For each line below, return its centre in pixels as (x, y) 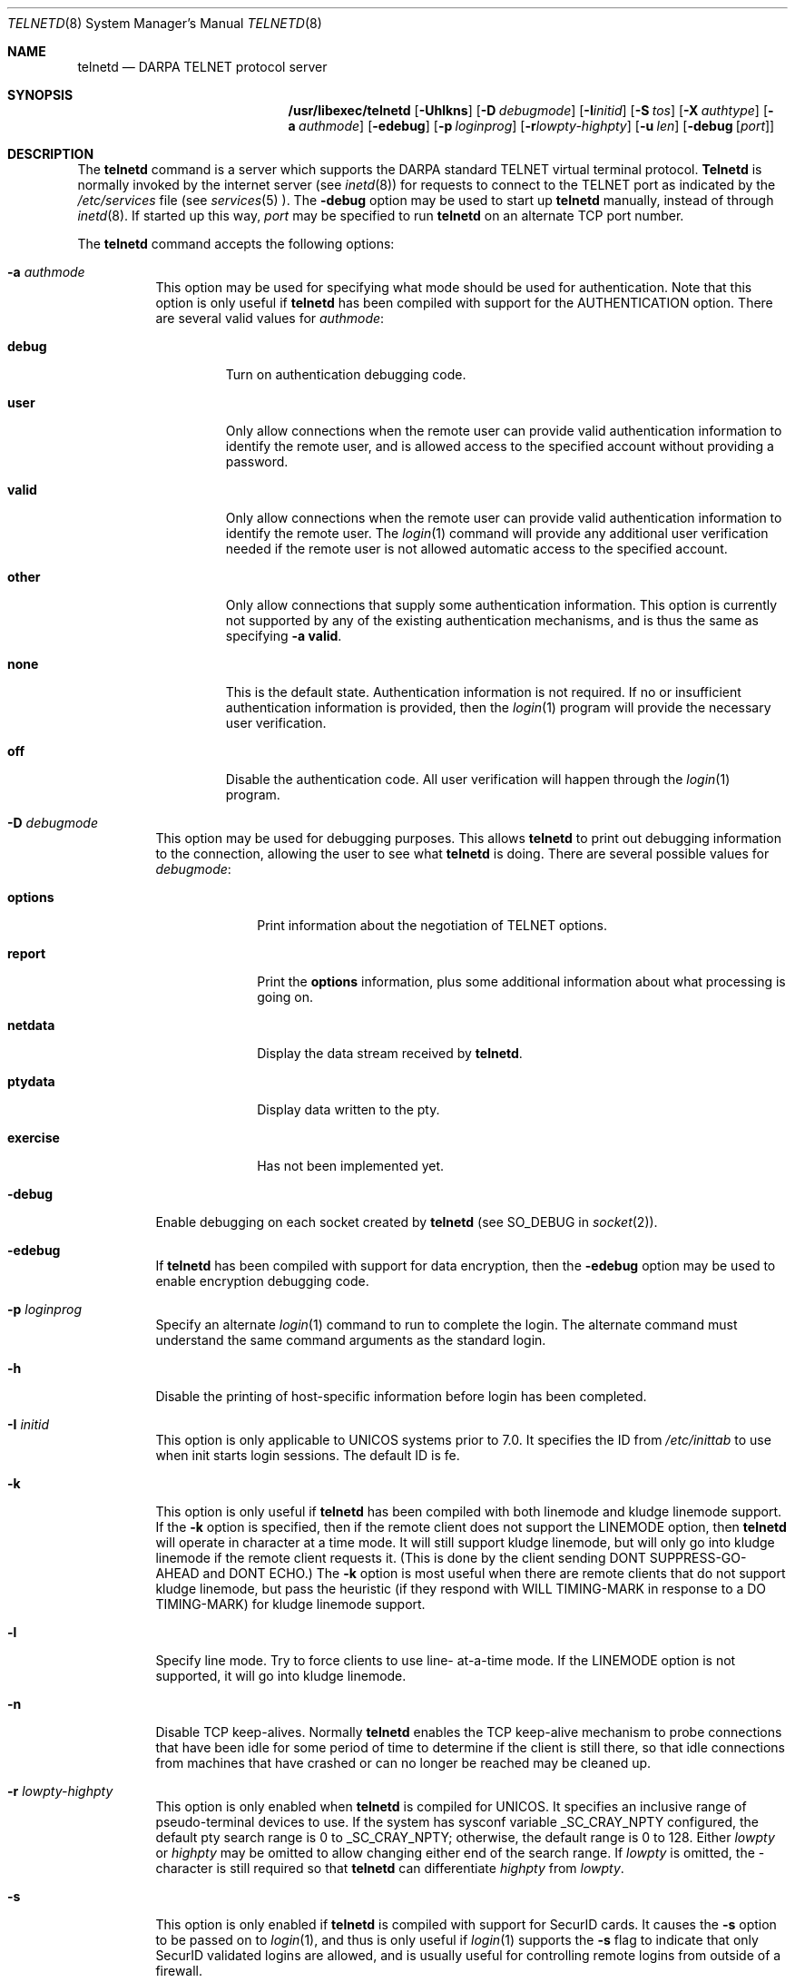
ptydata (31, 1081)
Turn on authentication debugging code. (346, 374)
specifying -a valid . (284, 636)
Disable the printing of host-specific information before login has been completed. (401, 1396)
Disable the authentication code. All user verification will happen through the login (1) (478, 779)
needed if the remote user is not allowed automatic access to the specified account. (476, 549)
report (27, 953)
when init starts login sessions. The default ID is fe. (308, 1455)
